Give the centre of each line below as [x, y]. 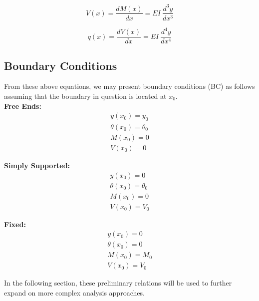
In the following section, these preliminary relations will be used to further [118, 283]
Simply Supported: [37, 165]
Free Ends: [23, 106]
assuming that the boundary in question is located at [85, 96]
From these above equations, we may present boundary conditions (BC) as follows [129, 86]
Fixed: [15, 224]
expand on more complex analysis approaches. [74, 293]
